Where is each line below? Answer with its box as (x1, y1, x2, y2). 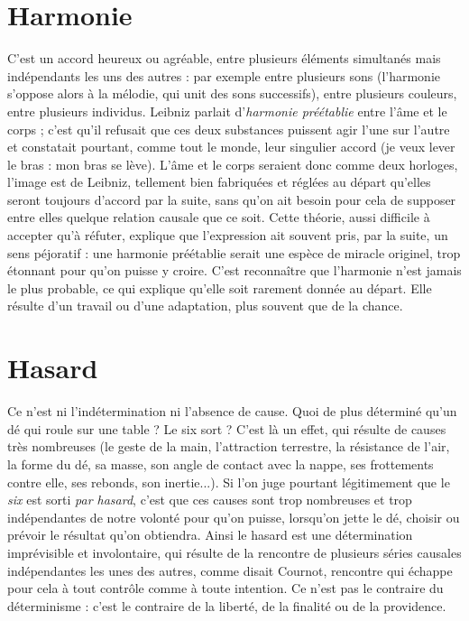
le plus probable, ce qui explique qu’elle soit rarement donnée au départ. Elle (7, 278, 432, 297)
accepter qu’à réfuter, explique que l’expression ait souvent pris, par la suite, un (7, 226, 448, 245)
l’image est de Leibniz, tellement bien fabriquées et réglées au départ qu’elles (7, 172, 431, 191)
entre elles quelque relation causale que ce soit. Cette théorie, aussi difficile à (7, 208, 430, 227)
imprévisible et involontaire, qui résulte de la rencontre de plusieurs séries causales (7, 542, 462, 561)
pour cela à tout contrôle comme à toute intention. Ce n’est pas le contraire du (7, 579, 444, 598)
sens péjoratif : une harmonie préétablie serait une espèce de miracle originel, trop (7, 243, 461, 262)
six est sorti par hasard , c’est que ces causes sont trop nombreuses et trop (7, 490, 412, 509)
